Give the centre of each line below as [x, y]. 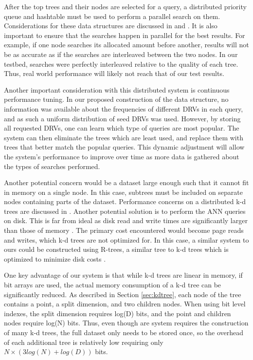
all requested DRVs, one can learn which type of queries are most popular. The [122, 128]
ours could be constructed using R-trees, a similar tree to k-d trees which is [116, 249]
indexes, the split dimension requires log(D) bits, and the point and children [117, 313]
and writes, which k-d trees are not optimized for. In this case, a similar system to [126, 239]
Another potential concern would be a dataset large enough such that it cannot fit [126, 182]
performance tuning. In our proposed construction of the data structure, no [116, 99]
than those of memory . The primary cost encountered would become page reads [124, 230]
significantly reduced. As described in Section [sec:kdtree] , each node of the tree [123, 294]
